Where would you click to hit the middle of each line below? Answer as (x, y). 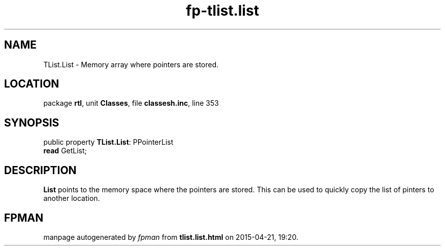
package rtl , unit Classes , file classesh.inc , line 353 (131, 103)
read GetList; (65, 151)
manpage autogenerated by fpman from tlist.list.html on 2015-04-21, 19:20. (171, 237)
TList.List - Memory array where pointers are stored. (131, 64)
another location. (72, 198)
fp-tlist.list (222, 11)
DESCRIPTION (40, 170)
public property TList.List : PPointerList (108, 142)
